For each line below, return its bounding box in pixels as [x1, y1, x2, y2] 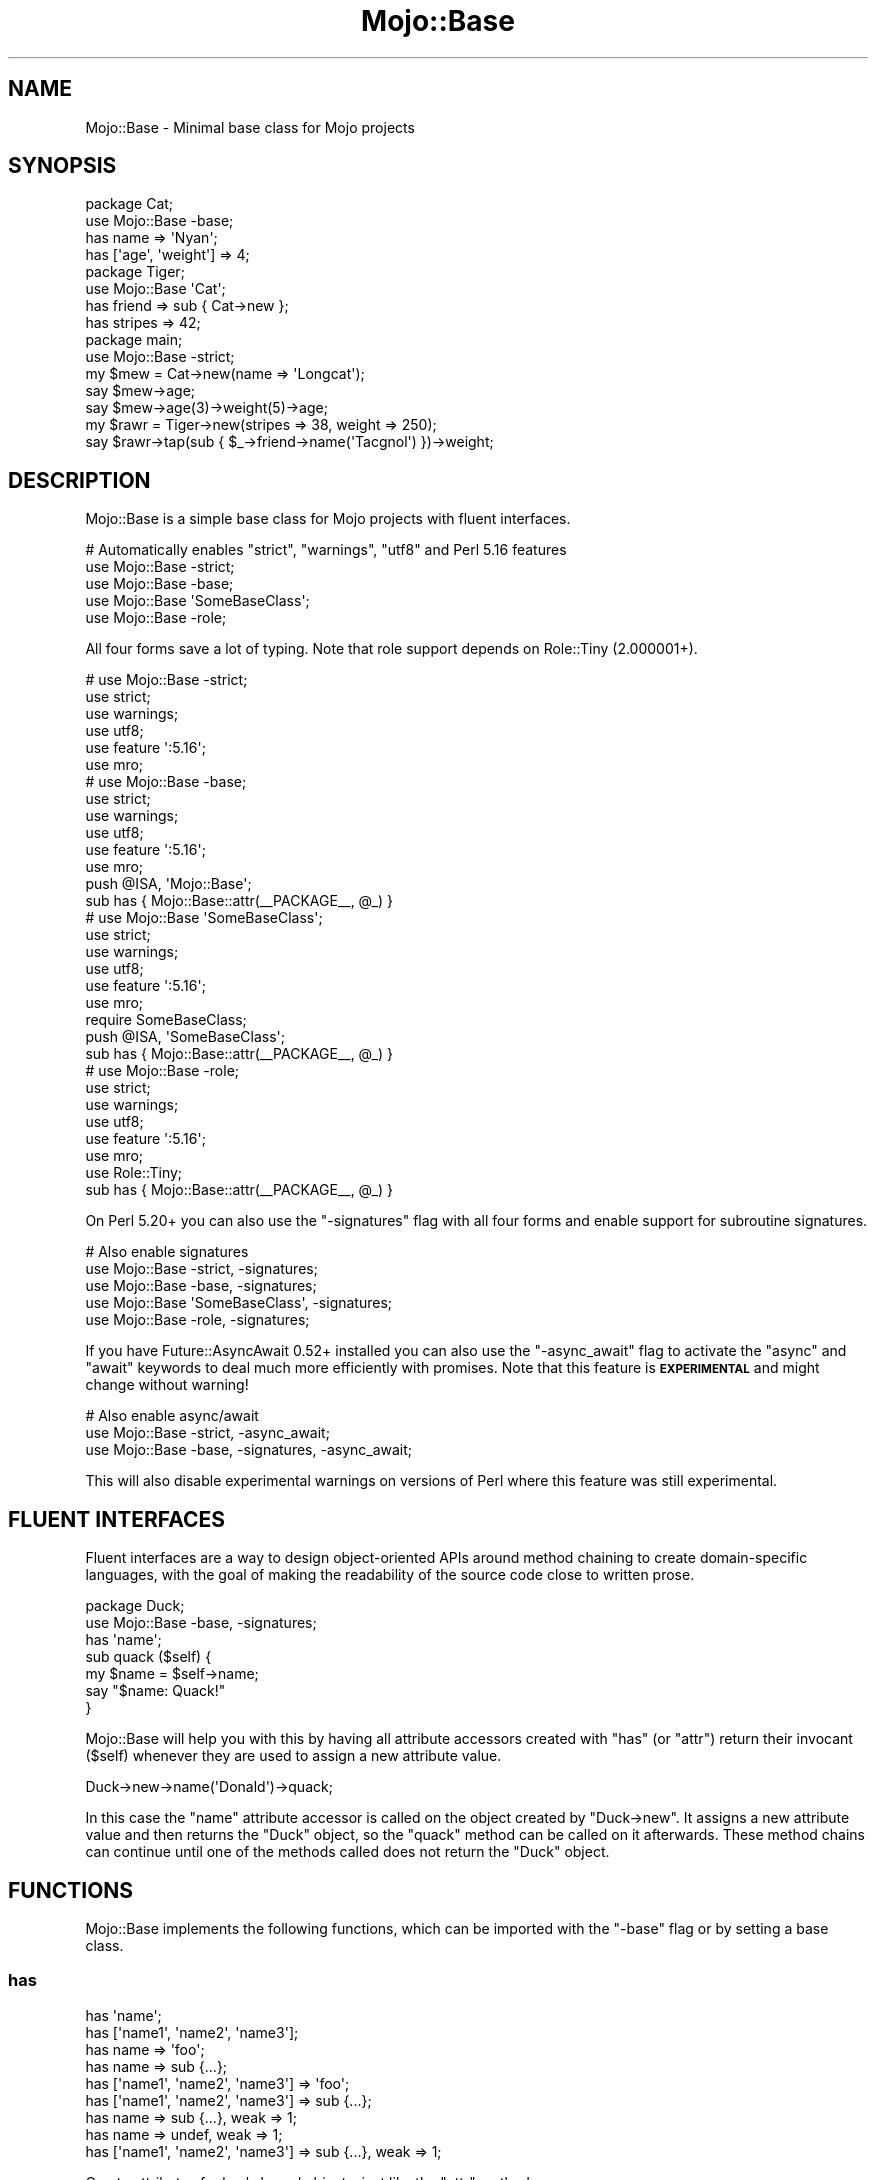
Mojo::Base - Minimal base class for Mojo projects [85, 118, 415, 136]
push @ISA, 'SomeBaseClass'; [85, 1028, 285, 1046]
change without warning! [85, 1376, 249, 1394]
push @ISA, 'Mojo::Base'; [85, 875, 252, 893]
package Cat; [85, 195, 174, 213]
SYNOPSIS [8, 153, 117, 179]
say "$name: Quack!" [85, 1682, 226, 1700]
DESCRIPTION [8, 467, 151, 493]
